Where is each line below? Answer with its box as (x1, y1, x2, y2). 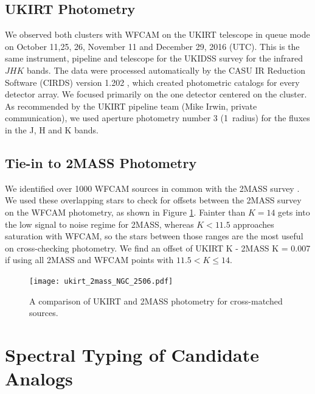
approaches (233, 217, 274, 230)
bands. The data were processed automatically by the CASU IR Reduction (26, 63, 305, 76)
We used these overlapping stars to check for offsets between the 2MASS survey (5, 194, 302, 206)
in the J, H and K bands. (5, 123, 99, 136)
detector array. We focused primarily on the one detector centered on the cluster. (5, 88, 307, 100)
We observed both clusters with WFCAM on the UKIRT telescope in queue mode (5, 28, 310, 41)
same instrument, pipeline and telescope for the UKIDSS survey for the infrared (5, 52, 303, 65)
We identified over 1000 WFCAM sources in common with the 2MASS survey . (5, 181, 300, 194)
